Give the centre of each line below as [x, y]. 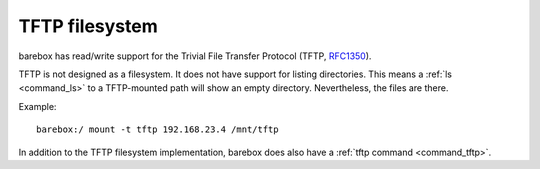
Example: [37, 106]
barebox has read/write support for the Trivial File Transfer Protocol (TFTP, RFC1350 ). [195, 56]
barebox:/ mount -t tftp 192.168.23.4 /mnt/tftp [157, 129]
